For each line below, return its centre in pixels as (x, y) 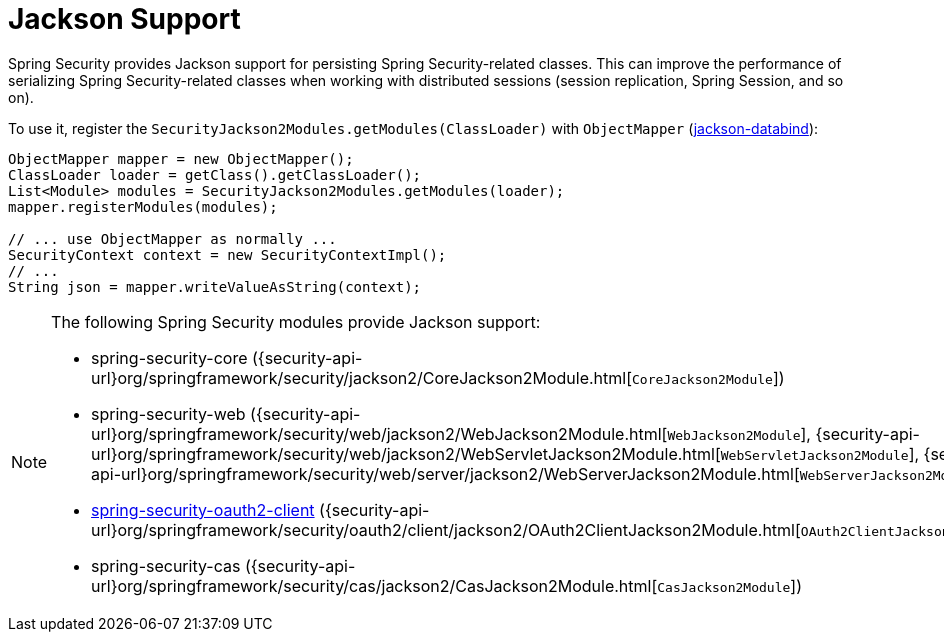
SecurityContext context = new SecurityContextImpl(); (227, 254)
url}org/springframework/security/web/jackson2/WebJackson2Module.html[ (379, 433)
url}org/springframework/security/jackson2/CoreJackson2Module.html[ (362, 377)
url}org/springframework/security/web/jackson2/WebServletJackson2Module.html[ (406, 453)
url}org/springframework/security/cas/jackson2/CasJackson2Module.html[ (374, 585)
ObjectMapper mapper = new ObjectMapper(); (181, 158)
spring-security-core (169, 357)
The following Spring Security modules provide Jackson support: (296, 321)
